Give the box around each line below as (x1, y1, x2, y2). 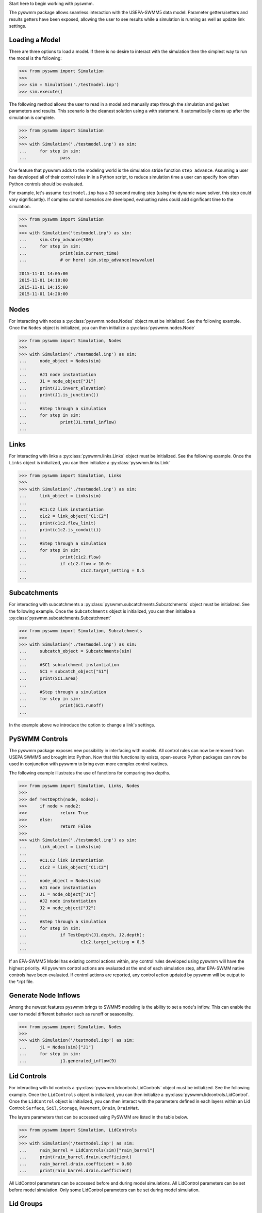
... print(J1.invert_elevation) (19, 385, 107, 391)
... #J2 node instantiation (19, 898, 97, 904)
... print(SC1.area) (19, 675, 79, 681)
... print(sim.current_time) (19, 250, 119, 256)
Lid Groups (9, 1200, 43, 1208)
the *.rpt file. (9, 979, 34, 984)
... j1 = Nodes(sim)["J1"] (19, 1044, 94, 1050)
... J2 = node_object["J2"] (19, 905, 97, 911)
